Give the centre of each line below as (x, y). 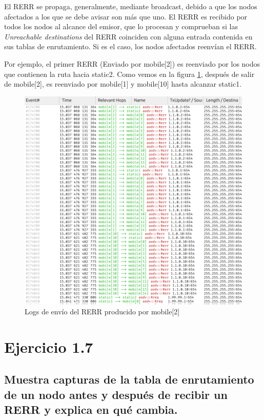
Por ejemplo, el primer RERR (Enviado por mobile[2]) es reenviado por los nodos (132, 63)
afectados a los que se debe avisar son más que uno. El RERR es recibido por (126, 16)
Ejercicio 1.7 (49, 346)
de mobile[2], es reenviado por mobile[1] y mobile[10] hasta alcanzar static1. (123, 84)
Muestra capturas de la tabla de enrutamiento (129, 379)
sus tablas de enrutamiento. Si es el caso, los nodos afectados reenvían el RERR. (130, 46)
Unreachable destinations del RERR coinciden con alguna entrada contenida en (128, 36)
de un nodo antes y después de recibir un (116, 394)
